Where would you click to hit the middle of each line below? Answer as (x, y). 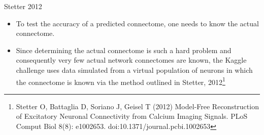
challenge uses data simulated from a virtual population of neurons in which (134, 70)
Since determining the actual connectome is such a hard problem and (124, 50)
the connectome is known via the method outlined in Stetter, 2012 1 (121, 81)
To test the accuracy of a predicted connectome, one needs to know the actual (137, 23)
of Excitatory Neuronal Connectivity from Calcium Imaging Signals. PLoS (132, 116)
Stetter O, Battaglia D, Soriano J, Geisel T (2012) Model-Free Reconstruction (137, 106)
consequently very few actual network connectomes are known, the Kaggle (131, 60)
